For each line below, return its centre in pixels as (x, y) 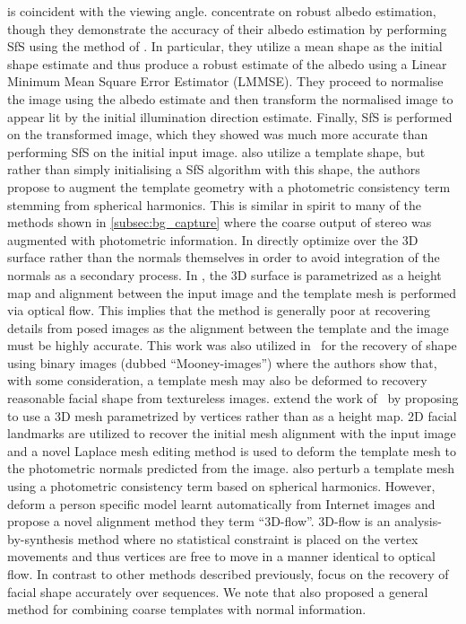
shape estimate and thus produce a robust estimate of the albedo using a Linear (227, 63)
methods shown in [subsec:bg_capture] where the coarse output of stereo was (220, 222)
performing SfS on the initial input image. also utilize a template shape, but (216, 151)
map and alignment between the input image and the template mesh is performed (232, 292)
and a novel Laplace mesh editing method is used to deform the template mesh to (232, 450)
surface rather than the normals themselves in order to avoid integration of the (224, 257)
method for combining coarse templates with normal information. (187, 609)
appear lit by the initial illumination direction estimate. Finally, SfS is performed (230, 116)
